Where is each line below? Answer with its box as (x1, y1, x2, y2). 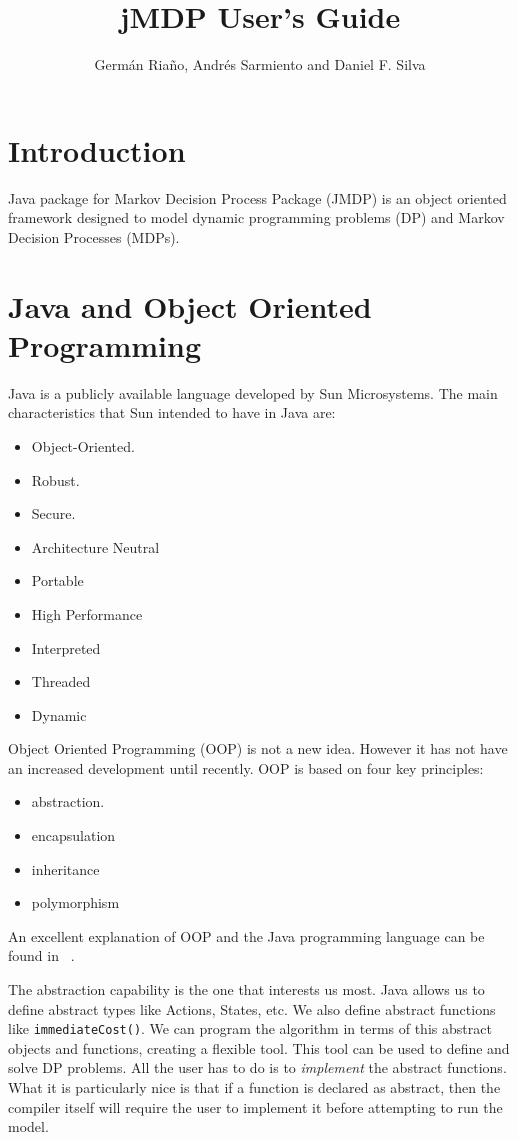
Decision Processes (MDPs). (8, 226, 180, 247)
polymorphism (31, 892, 120, 913)
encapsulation (31, 825, 116, 846)
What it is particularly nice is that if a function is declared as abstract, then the (8, 1077, 501, 1098)
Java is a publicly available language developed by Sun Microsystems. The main (8, 382, 498, 403)
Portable (31, 570, 84, 591)
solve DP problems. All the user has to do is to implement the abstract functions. (8, 1057, 507, 1078)
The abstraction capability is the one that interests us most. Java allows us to (8, 979, 485, 1000)
